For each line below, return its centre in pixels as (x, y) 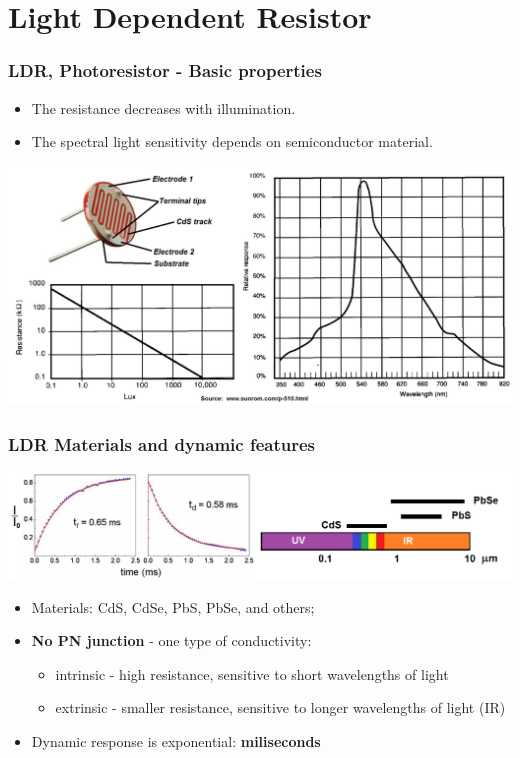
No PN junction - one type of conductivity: (171, 640)
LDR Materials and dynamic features (161, 443)
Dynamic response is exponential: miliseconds (176, 741)
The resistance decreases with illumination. (163, 107)
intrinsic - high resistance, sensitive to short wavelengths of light (252, 673)
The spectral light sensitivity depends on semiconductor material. (232, 141)
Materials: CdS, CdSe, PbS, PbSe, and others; (173, 606)
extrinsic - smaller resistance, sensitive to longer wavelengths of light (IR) (280, 707)
